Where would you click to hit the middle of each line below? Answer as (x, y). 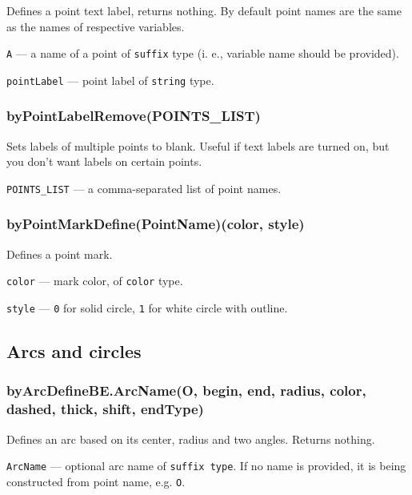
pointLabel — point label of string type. (110, 80)
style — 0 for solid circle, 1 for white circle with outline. (147, 308)
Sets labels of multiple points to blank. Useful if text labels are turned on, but (198, 145)
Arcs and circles (74, 351)
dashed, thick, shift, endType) (105, 409)
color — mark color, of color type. (95, 281)
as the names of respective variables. (96, 26)
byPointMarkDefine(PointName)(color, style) (156, 224)
